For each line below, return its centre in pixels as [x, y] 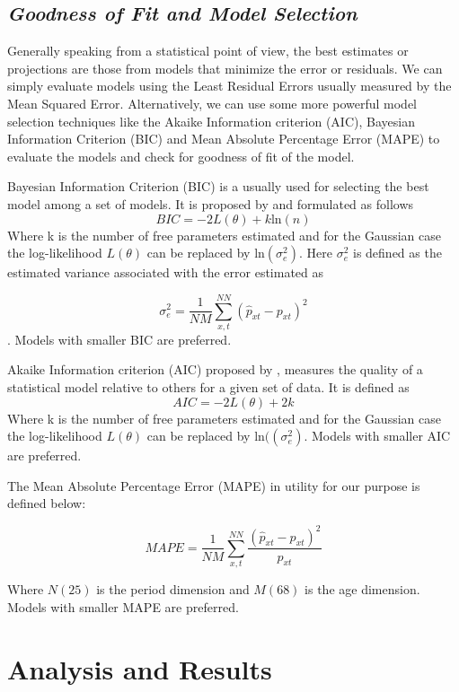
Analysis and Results [140, 668]
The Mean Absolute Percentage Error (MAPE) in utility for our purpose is [214, 485]
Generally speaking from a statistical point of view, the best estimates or [208, 51]
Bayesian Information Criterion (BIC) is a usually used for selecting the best [218, 186]
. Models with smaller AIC [377, 436]
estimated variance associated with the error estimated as [166, 272]
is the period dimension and [173, 589]
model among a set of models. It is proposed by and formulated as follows [211, 203]
